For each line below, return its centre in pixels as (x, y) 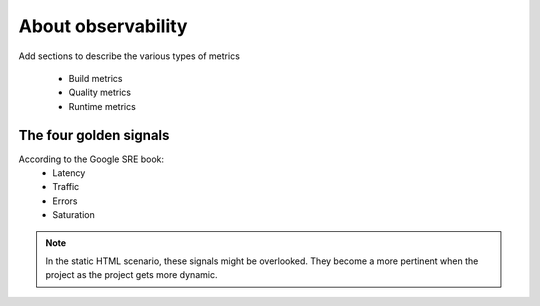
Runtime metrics (102, 106)
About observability (103, 26)
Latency (69, 173)
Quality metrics (100, 92)
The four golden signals (94, 135)
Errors (65, 201)
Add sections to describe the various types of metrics (129, 56)
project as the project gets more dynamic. (131, 275)
